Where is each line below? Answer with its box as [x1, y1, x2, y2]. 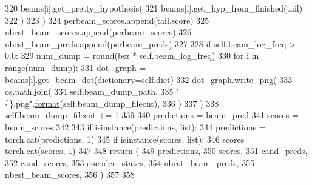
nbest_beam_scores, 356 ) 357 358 [5, 168, 135, 181]
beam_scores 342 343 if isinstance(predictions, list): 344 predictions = [5, 120, 266, 133]
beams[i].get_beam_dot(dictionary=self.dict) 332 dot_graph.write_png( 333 [5, 73, 293, 86]
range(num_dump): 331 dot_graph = [5, 61, 146, 73]
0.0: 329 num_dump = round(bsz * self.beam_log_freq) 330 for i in [5, 49, 259, 62]
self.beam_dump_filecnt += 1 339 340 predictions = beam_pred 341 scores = [5, 109, 299, 121]
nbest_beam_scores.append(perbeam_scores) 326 [5, 25, 192, 38]
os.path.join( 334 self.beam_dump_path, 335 [5, 85, 174, 98]
